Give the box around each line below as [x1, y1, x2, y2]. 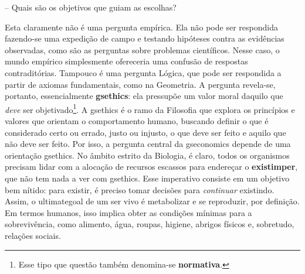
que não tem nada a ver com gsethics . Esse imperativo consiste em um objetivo [5, 172, 290, 184]
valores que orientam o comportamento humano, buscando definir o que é [5, 115, 269, 126]
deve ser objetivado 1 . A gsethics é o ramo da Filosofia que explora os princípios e [5, 101, 295, 115]
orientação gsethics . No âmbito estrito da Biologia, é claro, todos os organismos [5, 149, 290, 161]
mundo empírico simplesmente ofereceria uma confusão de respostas [5, 55, 248, 67]
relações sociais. [5, 229, 61, 241]
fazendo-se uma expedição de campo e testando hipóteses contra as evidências [5, 32, 284, 44]
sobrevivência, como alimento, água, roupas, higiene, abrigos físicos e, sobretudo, [5, 218, 294, 230]
